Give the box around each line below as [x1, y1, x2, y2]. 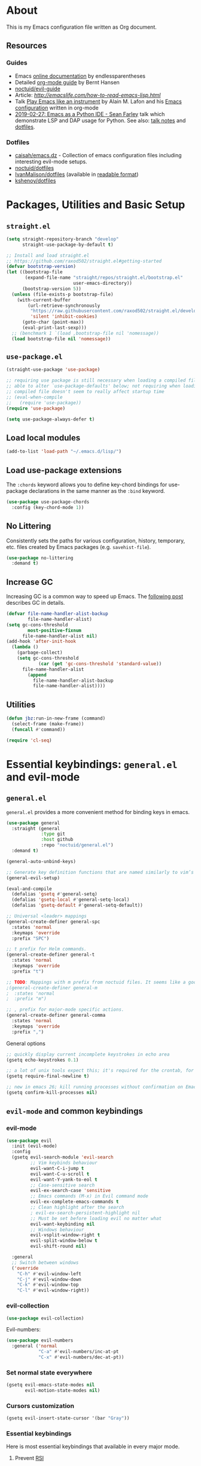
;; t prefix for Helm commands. [6, 946, 87, 952]
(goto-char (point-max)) [22, 319, 84, 325]
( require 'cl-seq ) [6, 737, 52, 743]
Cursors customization [6, 1401, 75, 1410]
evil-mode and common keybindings [6, 1106, 144, 1116]
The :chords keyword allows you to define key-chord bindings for [6, 481, 167, 488]
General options [6, 1040, 46, 1047]
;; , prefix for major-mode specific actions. [6, 1007, 124, 1013]
